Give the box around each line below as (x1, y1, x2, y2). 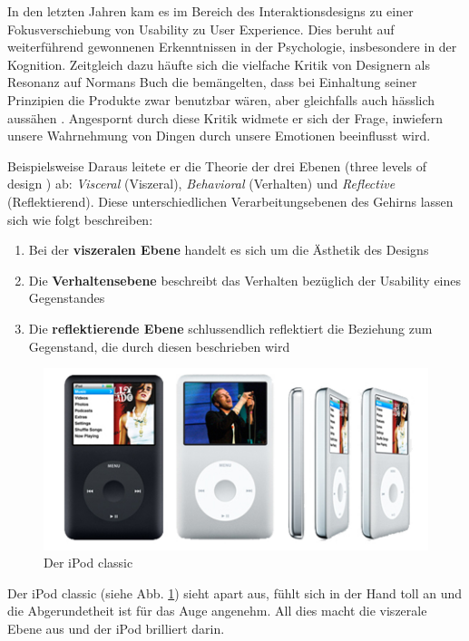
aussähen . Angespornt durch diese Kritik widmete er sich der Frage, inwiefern (7, 108, 443, 127)
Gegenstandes (28, 288, 105, 307)
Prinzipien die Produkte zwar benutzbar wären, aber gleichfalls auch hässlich (7, 90, 435, 109)
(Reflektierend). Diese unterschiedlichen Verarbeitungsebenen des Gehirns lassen (7, 191, 454, 210)
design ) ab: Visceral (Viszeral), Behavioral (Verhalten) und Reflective (7, 174, 396, 193)
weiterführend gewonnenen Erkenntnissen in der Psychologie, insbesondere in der (7, 37, 457, 56)
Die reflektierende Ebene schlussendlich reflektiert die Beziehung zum (28, 318, 433, 337)
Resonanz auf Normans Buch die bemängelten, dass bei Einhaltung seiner (7, 73, 417, 92)
